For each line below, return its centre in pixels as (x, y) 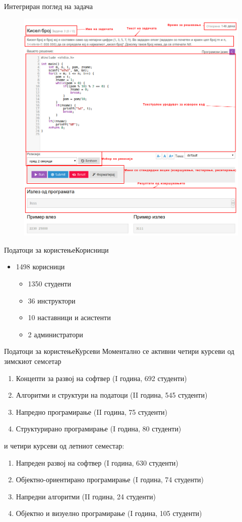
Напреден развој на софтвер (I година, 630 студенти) (97, 462)
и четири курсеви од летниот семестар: (64, 445)
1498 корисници (40, 267)
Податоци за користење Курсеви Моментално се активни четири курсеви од (119, 351)
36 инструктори (52, 300)
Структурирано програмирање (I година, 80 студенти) (99, 429)
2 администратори (55, 334)
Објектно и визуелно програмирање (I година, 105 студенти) (109, 513)
